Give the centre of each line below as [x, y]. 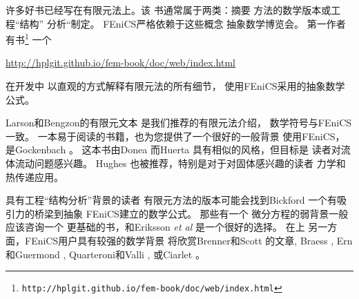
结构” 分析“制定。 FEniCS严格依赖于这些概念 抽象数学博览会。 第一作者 [183, 23]
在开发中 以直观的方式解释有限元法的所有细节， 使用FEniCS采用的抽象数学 [175, 86]
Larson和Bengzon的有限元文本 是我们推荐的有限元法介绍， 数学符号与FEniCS [179, 123]
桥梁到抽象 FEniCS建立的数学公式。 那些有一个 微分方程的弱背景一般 [191, 213]
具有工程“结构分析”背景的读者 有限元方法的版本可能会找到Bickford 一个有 [172, 200]
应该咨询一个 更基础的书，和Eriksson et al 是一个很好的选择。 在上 [155, 227]
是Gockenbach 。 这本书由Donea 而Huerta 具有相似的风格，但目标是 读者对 [173, 149]
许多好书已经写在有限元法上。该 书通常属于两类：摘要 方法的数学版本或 [168, 10]
